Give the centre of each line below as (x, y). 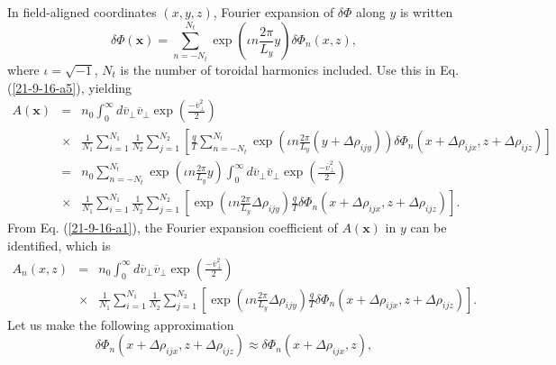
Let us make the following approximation (121, 324)
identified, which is (59, 245)
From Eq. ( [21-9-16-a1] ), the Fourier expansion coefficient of (173, 228)
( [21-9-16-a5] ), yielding (70, 87)
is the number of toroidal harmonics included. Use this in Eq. (290, 69)
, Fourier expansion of (273, 12)
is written (426, 12)
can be (428, 228)
